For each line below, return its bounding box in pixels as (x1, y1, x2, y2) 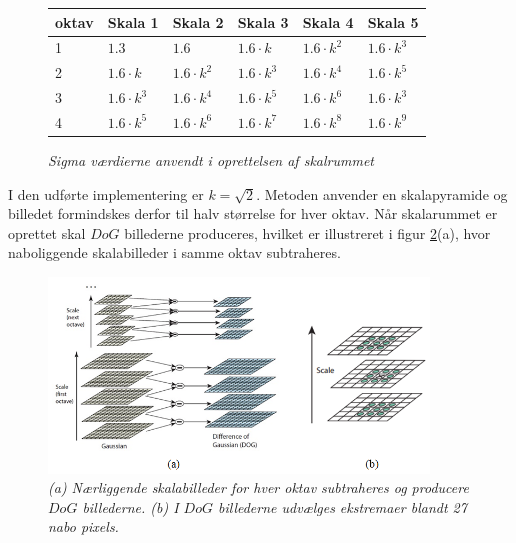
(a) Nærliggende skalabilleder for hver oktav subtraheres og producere (48, 477, 469, 498)
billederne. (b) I (82, 496, 179, 517)
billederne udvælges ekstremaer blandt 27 (217, 496, 467, 517)
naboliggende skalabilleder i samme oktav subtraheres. (8, 242, 341, 263)
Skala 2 (172, 11, 224, 32)
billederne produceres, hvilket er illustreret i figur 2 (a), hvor (124, 222, 491, 243)
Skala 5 (367, 11, 419, 32)
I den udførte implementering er (8, 183, 204, 204)
